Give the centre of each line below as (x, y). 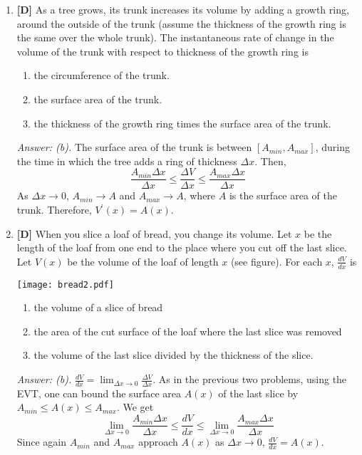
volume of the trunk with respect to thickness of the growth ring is (162, 51)
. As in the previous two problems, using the (250, 379)
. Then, (270, 161)
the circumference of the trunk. (102, 75)
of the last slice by (258, 393)
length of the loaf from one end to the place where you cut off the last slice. (182, 247)
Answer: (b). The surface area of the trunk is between (134, 147)
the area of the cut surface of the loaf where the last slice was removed (188, 331)
